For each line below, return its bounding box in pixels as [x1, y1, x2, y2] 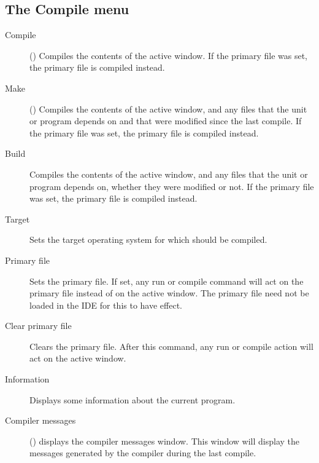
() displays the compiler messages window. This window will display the [29, 434, 299, 447]
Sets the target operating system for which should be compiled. [29, 233, 267, 246]
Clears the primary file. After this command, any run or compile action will [29, 339, 313, 352]
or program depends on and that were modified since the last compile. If [29, 114, 302, 127]
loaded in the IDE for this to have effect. [29, 298, 182, 311]
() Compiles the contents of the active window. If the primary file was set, [29, 49, 307, 61]
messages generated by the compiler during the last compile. [29, 446, 256, 459]
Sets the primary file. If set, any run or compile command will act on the [29, 274, 304, 287]
